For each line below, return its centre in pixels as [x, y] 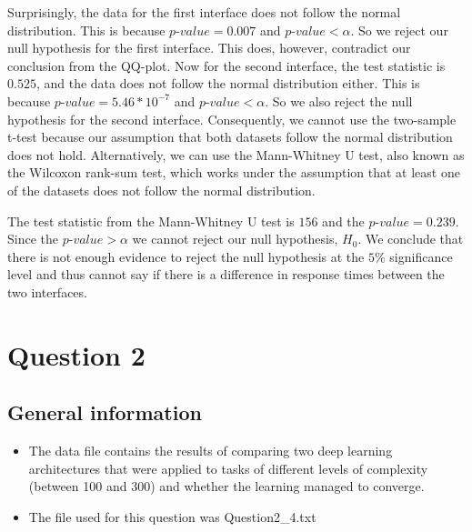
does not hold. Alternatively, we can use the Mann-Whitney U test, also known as [236, 154]
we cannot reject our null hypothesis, [235, 239]
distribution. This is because [86, 30]
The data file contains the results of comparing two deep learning [211, 451]
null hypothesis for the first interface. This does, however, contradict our [209, 48]
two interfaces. [47, 291]
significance [421, 256]
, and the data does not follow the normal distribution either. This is [228, 83]
